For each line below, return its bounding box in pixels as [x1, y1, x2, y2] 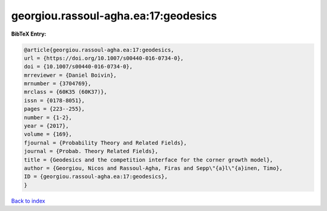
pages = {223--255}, [24, 106, 85, 112]
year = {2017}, [24, 123, 69, 129]
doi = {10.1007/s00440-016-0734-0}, [24, 63, 133, 70]
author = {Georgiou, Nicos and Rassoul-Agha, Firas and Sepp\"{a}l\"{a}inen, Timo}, [24, 165, 283, 172]
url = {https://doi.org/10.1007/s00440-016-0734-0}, [24, 54, 184, 62]
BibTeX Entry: [11, 30, 47, 37]
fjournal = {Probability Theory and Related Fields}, [24, 139, 187, 146]
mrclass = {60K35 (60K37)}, [24, 88, 107, 96]
